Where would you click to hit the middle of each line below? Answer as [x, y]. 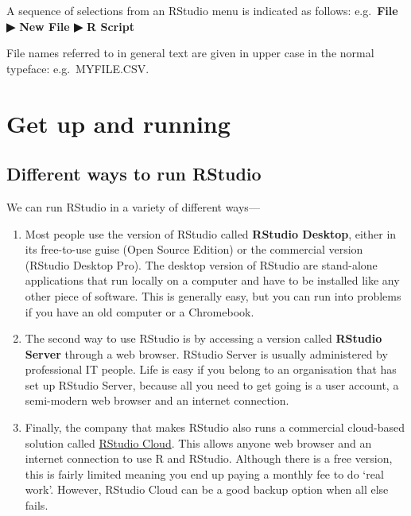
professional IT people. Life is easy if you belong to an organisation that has [211, 369]
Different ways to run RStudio [134, 174]
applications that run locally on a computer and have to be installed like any [212, 280]
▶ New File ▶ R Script [70, 26]
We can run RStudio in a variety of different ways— [133, 206]
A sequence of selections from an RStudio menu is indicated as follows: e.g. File [202, 10]
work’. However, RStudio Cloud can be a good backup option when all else [207, 489]
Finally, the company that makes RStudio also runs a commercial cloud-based [215, 427]
